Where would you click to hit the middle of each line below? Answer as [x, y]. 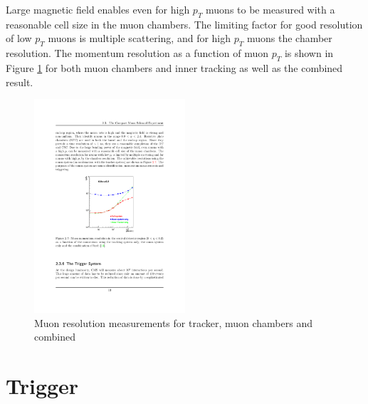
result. [20, 82]
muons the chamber [289, 38]
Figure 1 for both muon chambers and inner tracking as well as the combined [174, 67]
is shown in [309, 53]
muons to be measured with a [270, 9]
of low [19, 38]
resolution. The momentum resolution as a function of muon [137, 53]
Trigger [42, 385]
